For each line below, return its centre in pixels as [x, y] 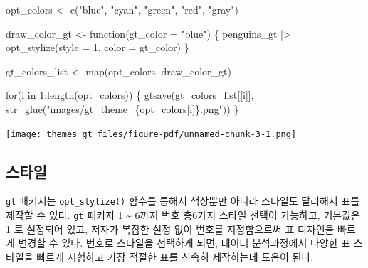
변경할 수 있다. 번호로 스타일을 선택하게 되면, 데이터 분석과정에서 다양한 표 [184, 243]
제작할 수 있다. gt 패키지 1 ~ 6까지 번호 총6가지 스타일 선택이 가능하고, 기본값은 [183, 215]
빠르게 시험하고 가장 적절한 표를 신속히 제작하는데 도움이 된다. [175, 256]
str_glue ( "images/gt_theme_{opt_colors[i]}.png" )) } [122, 108]
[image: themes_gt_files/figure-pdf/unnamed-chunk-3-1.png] [151, 134]
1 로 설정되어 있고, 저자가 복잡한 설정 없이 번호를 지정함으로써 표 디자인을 [170, 229]
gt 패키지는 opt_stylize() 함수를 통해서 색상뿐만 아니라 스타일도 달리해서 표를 [183, 201]
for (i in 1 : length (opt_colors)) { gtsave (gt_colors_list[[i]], [130, 95]
